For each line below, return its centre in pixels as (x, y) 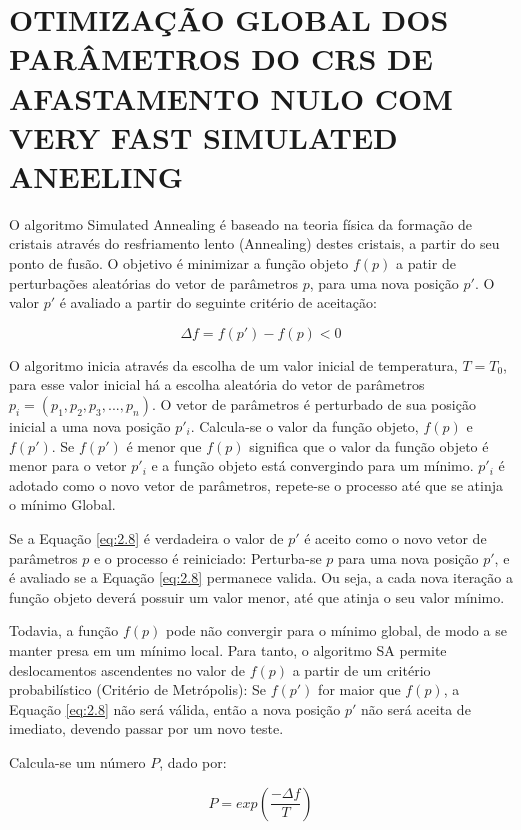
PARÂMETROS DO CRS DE (221, 58)
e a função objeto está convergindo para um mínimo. (312, 465)
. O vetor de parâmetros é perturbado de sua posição (313, 404)
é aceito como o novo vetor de (395, 538)
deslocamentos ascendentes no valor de (127, 669)
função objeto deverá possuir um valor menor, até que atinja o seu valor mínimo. (257, 596)
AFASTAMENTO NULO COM (231, 97)
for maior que (359, 689)
